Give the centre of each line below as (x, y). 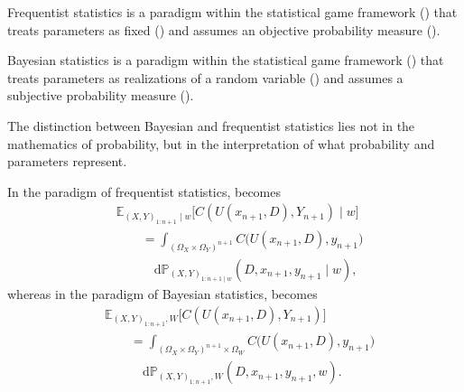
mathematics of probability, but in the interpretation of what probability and (221, 143)
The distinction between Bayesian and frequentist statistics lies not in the (211, 125)
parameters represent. (67, 161)
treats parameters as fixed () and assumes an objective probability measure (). (224, 29)
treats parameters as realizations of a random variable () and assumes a (205, 77)
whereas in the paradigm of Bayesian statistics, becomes (162, 294)
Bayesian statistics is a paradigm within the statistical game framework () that (226, 60)
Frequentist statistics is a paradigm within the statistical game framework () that (232, 12)
